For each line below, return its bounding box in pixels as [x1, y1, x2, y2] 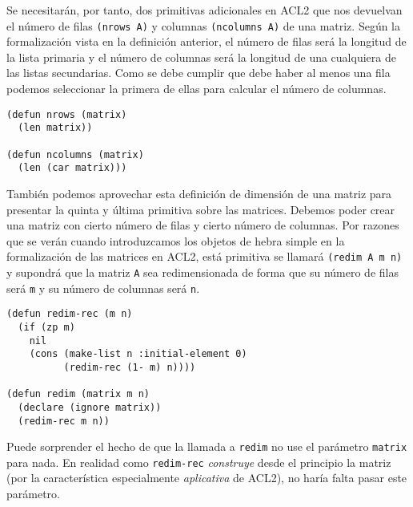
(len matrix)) [18, 122, 93, 134]
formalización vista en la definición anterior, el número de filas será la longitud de [6, 33, 407, 50]
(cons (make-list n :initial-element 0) [29, 348, 247, 360]
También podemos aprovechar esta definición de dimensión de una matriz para [6, 185, 392, 201]
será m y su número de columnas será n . [6, 279, 200, 296]
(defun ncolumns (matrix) [6, 148, 144, 160]
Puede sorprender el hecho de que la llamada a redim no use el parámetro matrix [6, 438, 407, 455]
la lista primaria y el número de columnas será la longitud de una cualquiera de [6, 48, 396, 65]
